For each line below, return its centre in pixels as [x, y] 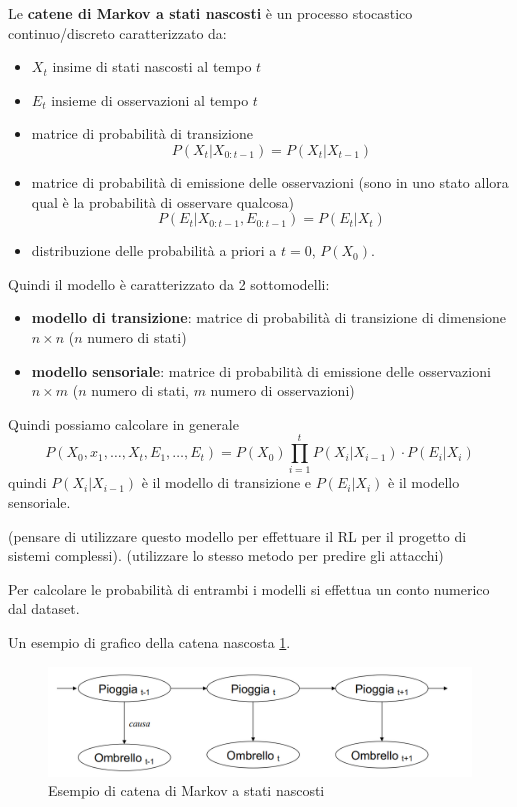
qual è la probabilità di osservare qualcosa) [162, 201]
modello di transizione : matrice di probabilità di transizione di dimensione [269, 317]
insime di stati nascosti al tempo [152, 66]
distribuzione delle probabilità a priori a [154, 250]
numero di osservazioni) [282, 390]
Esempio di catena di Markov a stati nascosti [186, 790]
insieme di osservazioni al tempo [150, 99]
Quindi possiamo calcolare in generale [123, 423]
